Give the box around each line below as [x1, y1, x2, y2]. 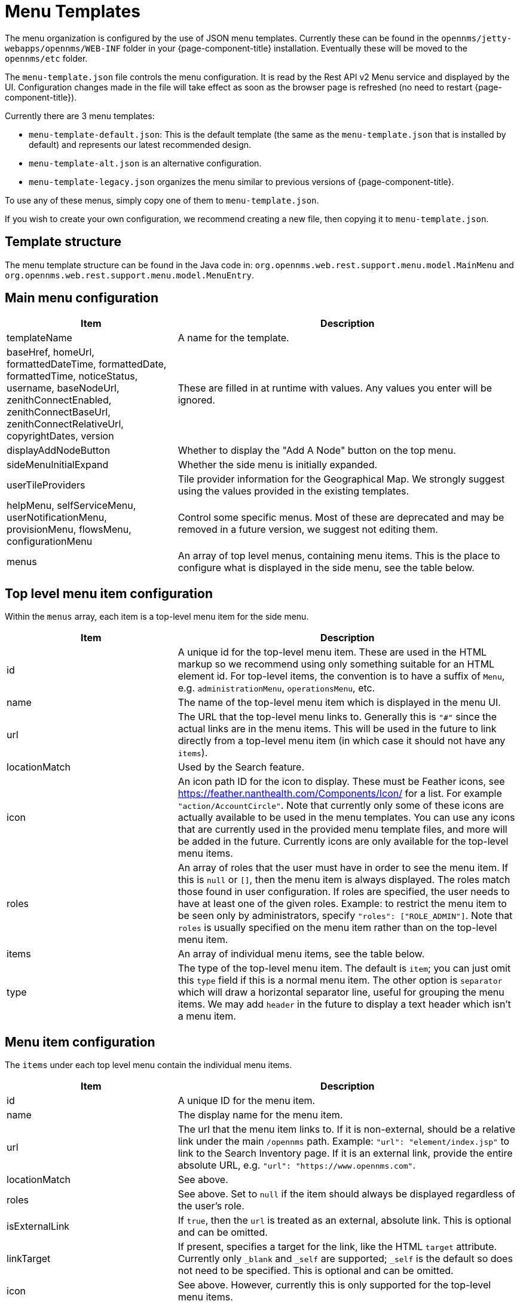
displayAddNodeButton [7, 444, 111, 457]
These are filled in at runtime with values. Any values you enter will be [178, 382, 493, 395]
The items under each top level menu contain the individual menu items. [5, 1060, 292, 1071]
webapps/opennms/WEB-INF [5, 43, 121, 53]
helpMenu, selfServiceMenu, [7, 499, 136, 512]
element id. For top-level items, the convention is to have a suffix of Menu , [178, 670, 505, 683]
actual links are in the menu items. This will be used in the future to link [178, 723, 497, 735]
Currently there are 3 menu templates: [5, 110, 155, 121]
